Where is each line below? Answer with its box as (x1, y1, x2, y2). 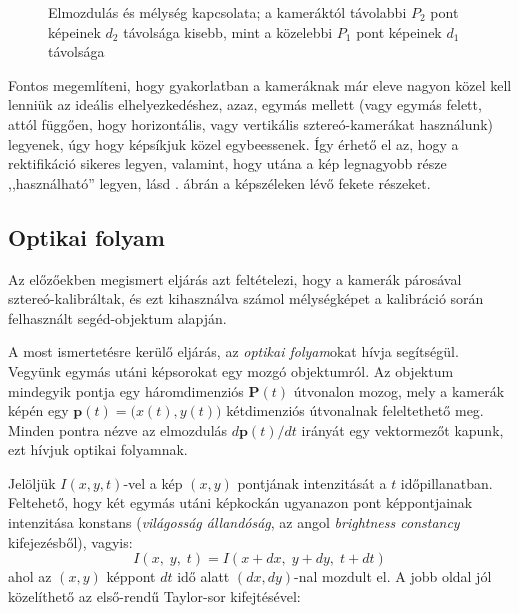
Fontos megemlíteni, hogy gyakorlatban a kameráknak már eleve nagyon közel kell (8, 74, 512, 95)
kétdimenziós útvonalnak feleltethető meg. (226, 400, 484, 421)
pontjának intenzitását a (237, 472, 387, 493)
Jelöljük (8, 472, 56, 493)
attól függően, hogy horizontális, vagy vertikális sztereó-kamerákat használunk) (8, 113, 494, 134)
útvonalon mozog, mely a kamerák (293, 380, 505, 401)
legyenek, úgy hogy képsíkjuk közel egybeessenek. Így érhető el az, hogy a (8, 133, 459, 154)
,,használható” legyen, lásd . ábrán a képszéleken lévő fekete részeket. (8, 172, 431, 193)
